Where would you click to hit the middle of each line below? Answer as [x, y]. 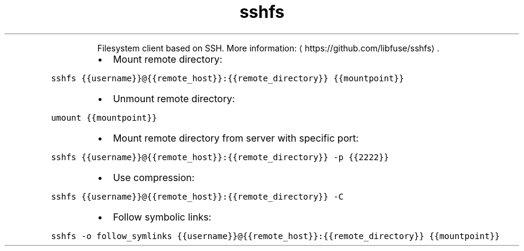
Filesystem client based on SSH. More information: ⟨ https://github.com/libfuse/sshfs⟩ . [268, 48]
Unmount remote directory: [174, 98]
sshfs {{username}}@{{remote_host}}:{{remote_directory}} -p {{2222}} [220, 157]
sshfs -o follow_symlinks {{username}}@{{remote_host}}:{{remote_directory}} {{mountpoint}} [275, 236]
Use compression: [154, 177]
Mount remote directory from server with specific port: [236, 138]
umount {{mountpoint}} [104, 117]
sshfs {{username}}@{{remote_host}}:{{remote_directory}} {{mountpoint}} [228, 78]
